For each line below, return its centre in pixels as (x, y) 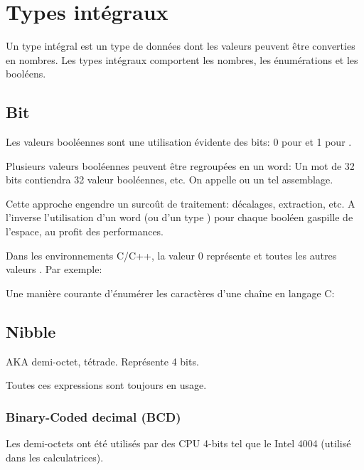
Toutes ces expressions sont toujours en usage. (106, 385)
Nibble (31, 331)
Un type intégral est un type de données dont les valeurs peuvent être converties (181, 46)
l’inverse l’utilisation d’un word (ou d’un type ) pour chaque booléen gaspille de (180, 217)
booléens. (26, 74)
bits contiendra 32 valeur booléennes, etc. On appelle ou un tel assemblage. (170, 180)
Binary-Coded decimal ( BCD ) (93, 416)
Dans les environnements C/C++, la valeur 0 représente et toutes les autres (171, 255)
